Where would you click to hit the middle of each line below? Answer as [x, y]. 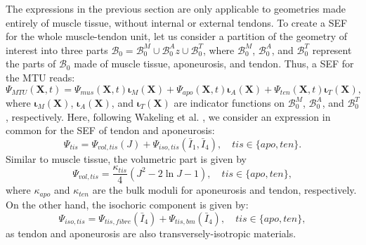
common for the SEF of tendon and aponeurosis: [110, 130]
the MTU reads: [40, 77]
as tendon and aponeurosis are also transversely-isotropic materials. [151, 233]
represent [332, 49]
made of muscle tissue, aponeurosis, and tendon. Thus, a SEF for [214, 64]
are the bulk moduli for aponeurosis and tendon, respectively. [224, 190]
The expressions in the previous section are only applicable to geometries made [176, 8]
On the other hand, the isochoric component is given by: [127, 204]
